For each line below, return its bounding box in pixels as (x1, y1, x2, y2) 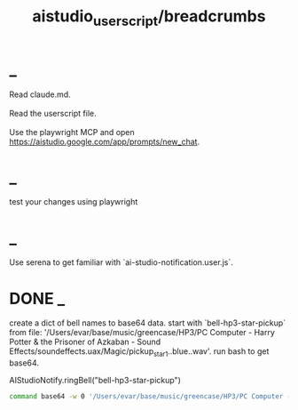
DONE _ (9, 288, 66, 309)
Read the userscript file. (9, 108, 97, 118)
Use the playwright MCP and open (9, 126, 135, 137)
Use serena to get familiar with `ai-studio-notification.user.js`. (9, 257, 233, 268)
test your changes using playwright (9, 197, 138, 207)
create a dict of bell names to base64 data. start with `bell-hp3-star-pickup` (9, 318, 286, 328)
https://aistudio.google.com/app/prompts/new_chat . (9, 136, 200, 147)
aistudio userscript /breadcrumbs (32, 6, 266, 29)
